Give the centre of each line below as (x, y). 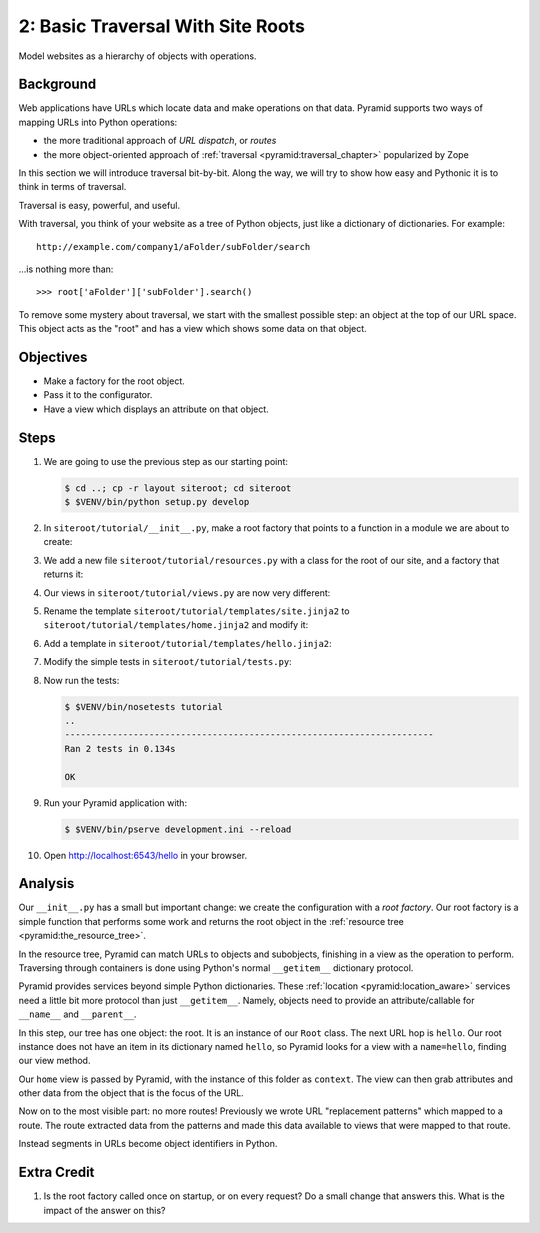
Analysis (46, 883)
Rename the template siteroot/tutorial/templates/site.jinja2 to (196, 611)
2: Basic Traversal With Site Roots (161, 26)
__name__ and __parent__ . (77, 1014)
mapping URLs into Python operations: (98, 122)
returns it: (63, 574)
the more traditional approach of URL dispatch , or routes (160, 141)
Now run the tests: (81, 680)
